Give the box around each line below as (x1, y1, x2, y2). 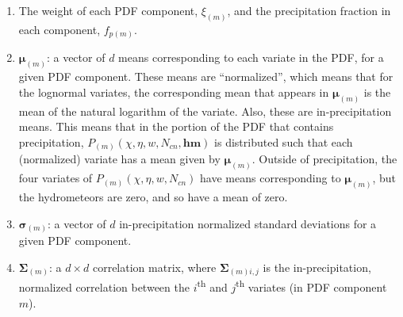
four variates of (18, 170, 93, 186)
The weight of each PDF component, (18, 2, 198, 18)
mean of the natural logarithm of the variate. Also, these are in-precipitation (18, 102, 392, 119)
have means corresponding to (200, 170, 341, 186)
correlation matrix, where (92, 258, 217, 275)
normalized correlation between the (18, 278, 190, 295)
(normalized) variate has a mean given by (18, 151, 221, 167)
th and (197, 277, 228, 295)
